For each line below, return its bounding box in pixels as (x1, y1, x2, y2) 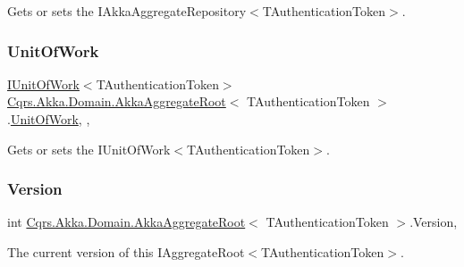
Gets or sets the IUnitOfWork (7, 139, 171, 158)
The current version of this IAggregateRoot (7, 243, 245, 261)
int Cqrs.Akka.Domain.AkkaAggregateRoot (7, 213, 246, 231)
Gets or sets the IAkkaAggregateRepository (7, 2, 247, 20)
